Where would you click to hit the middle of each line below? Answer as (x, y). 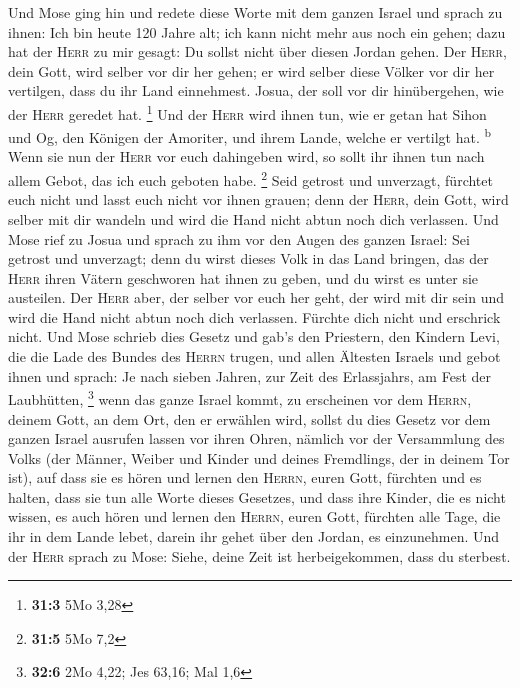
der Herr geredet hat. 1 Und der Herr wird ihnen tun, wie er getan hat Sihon (247, 112)
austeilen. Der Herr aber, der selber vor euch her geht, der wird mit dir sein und (256, 297)
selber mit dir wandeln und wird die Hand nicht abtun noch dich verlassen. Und (253, 218)
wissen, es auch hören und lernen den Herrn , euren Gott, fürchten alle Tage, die (254, 516)
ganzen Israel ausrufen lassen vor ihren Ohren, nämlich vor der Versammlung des (256, 438)
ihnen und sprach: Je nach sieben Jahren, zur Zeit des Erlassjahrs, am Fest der (249, 375)
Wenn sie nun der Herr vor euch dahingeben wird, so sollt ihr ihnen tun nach (246, 156)
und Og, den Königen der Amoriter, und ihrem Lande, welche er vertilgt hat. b (249, 135)
